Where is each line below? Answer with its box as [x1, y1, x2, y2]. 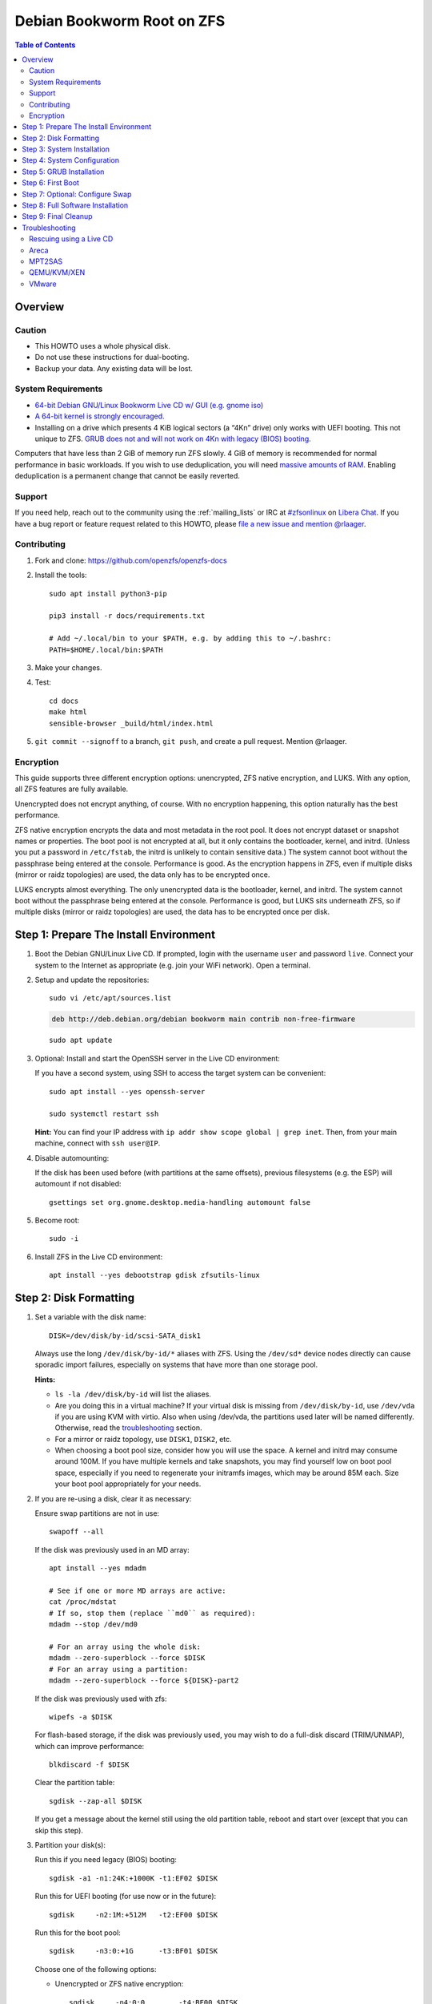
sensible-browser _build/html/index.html [49, 718, 214, 728]
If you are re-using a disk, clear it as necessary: [34, 1493, 192, 1503]
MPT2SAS [29, 257, 63, 266]
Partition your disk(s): [34, 1840, 106, 1850]
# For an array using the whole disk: [49, 1642, 202, 1651]
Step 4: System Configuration [22, 156, 120, 165]
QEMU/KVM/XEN [29, 268, 86, 277]
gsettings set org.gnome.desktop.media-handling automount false [49, 1198, 311, 1206]
